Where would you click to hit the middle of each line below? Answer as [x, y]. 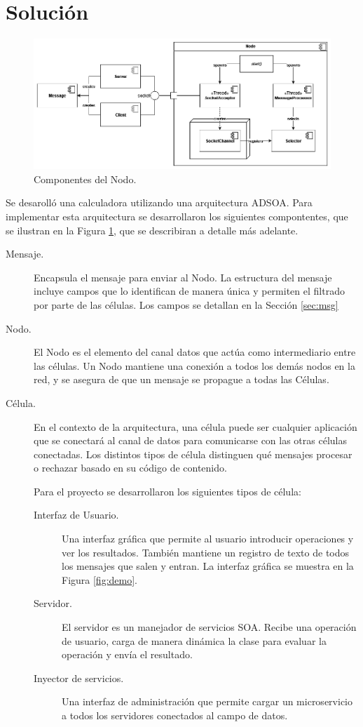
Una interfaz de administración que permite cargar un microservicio [207, 701]
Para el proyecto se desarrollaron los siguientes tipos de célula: [167, 491]
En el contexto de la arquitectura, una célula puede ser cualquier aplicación [196, 426]
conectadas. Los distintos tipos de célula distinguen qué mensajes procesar [193, 454]
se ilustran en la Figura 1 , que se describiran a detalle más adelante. [152, 230]
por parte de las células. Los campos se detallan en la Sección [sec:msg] [186, 304]
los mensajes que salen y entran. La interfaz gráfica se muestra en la [208, 566]
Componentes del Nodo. [85, 179]
